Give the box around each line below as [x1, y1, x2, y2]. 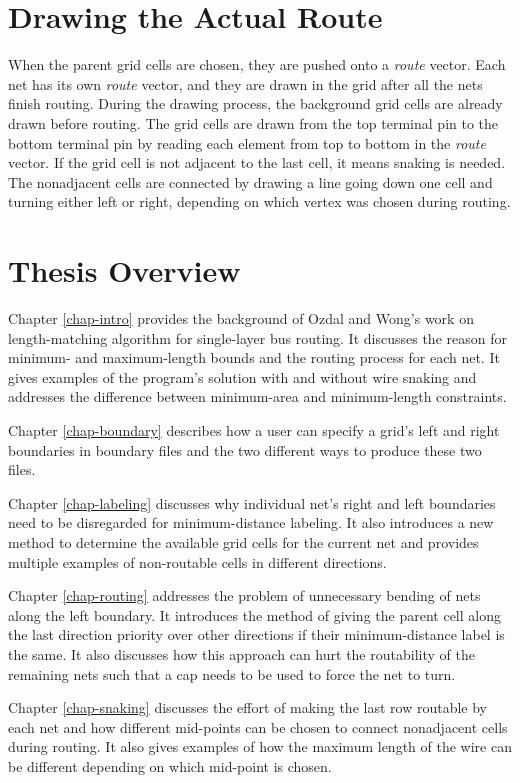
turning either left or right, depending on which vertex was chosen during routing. [8, 191, 511, 212]
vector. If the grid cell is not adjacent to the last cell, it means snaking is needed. [8, 152, 506, 173]
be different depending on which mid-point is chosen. [8, 755, 332, 776]
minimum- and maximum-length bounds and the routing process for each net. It [8, 347, 500, 368]
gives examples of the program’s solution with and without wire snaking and [8, 366, 477, 387]
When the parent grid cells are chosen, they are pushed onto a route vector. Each [8, 54, 506, 75]
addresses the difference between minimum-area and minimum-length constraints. [8, 386, 507, 407]
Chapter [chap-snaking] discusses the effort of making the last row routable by [8, 697, 487, 718]
